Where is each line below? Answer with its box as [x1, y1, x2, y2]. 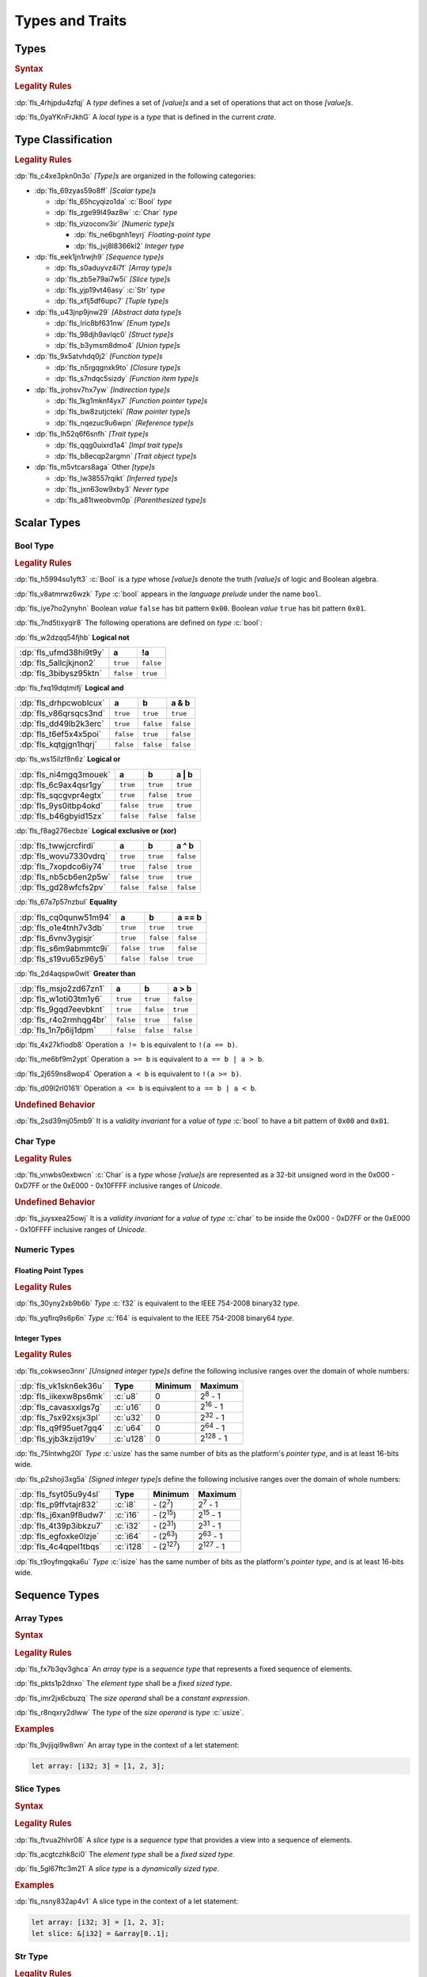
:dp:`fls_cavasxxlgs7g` [19, 1401, 103, 1412]
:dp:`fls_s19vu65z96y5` [19, 953, 107, 964]
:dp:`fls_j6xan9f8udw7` [19, 1510, 107, 1521]
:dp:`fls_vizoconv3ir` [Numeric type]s [54, 218, 175, 229]
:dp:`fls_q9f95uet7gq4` [19, 1423, 105, 1434]
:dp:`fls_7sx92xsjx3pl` [19, 1412, 101, 1423]
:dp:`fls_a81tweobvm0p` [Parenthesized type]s [54, 495, 206, 505]
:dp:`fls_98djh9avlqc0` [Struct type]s [54, 329, 174, 339]
